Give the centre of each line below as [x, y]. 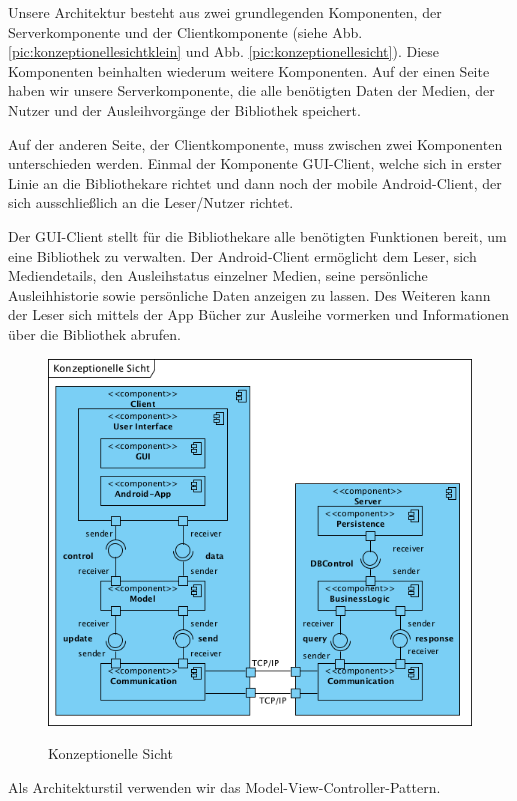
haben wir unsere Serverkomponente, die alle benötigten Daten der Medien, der [251, 90]
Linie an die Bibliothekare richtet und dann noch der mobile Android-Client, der [255, 182]
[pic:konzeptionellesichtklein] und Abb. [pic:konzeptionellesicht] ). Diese [223, 51]
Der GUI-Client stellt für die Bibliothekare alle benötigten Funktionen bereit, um [257, 235]
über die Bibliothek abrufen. [94, 333]
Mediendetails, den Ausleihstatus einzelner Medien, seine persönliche [218, 275]
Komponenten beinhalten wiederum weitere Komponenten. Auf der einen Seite [249, 70]
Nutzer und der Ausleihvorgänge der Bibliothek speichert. [184, 109]
